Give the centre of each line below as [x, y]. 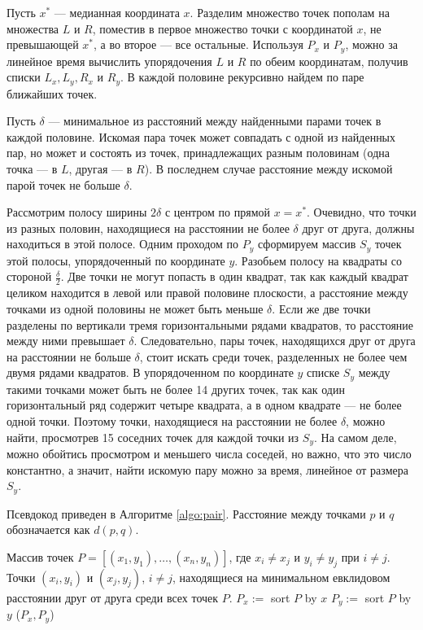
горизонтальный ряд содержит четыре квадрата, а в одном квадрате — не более [204, 405]
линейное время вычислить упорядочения [109, 61]
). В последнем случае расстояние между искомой [268, 169]
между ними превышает [66, 341]
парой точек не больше [63, 184]
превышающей [43, 44]
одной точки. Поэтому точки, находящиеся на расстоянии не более [172, 420]
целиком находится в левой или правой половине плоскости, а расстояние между [207, 293]
